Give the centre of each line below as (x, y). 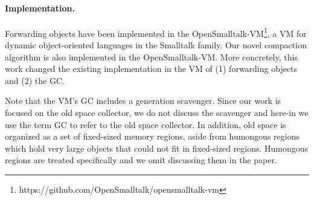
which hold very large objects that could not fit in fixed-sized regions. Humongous (157, 148)
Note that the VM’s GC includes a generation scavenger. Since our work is (143, 101)
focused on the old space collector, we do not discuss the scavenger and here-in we (157, 113)
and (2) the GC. (35, 80)
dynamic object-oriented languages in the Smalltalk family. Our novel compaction (156, 45)
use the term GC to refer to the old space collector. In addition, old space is (146, 124)
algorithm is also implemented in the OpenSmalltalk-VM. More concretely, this (151, 56)
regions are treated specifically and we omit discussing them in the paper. (141, 160)
